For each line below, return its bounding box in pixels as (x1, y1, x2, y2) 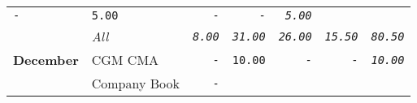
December (13, 50, 79, 69)
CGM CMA (91, 50, 159, 69)
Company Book (91, 74, 180, 92)
